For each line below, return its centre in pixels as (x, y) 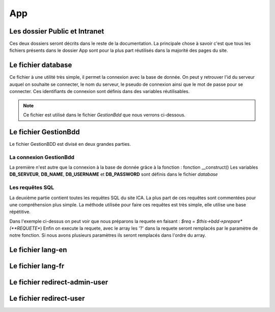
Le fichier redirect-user (47, 299)
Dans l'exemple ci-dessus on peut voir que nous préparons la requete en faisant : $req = (102, 221)
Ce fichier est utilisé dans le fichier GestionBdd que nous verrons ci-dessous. (104, 115)
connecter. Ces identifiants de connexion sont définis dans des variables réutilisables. (100, 91)
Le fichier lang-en (38, 250)
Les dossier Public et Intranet (57, 31)
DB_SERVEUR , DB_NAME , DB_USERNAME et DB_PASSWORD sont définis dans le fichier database (114, 174)
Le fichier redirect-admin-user (59, 282)
